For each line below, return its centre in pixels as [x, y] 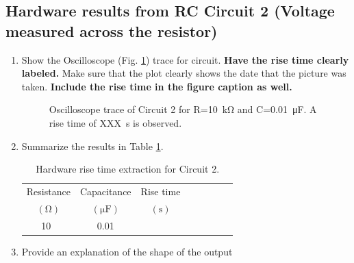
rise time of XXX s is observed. [115, 122]
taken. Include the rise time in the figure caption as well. [157, 86]
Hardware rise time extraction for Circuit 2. [128, 169]
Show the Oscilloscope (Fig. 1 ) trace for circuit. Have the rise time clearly [185, 59]
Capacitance [105, 191]
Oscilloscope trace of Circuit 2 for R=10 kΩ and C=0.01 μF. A [183, 109]
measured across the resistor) [112, 30]
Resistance [48, 191]
